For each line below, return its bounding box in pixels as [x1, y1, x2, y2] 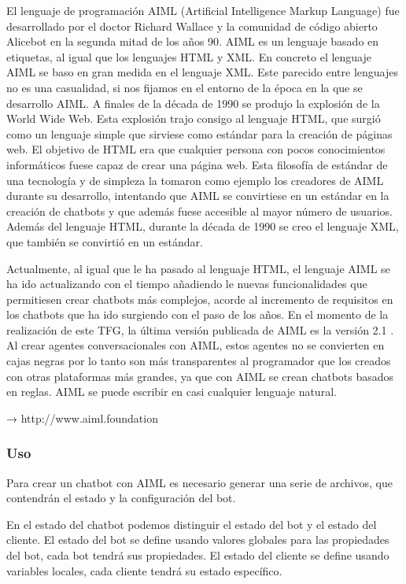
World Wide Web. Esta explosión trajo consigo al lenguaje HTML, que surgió [6, 110, 381, 127]
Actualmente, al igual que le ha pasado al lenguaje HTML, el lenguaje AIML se [6, 260, 390, 276]
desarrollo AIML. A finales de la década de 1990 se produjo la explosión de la [6, 94, 380, 111]
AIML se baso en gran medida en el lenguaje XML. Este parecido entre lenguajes [6, 64, 398, 80]
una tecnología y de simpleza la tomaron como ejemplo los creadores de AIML [6, 172, 384, 188]
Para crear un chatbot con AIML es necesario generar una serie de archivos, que [6, 474, 393, 490]
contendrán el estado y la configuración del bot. [6, 490, 236, 506]
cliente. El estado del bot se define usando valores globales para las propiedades [6, 531, 389, 548]
